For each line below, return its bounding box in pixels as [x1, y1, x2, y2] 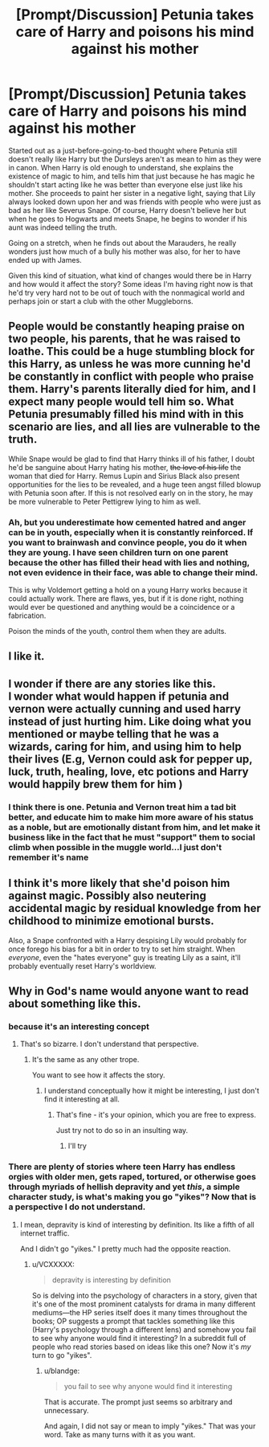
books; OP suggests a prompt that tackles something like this [31, 1316, 235, 1326]
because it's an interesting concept [8, 1020, 150, 1032]
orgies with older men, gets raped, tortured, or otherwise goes [8, 1171, 257, 1183]
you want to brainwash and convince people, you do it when [8, 537, 247, 548]
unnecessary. [43, 1405, 89, 1415]
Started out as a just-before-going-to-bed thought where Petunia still [8, 145, 238, 155]
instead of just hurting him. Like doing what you [8, 714, 251, 728]
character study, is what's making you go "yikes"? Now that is [8, 1192, 257, 1203]
